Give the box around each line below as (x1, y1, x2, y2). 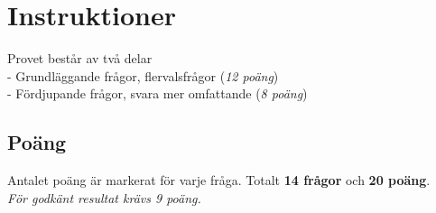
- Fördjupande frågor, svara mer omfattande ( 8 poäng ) (7, 84, 308, 103)
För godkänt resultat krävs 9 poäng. (7, 188, 201, 207)
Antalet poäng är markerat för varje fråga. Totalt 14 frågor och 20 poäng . (7, 171, 431, 190)
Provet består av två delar (7, 49, 153, 68)
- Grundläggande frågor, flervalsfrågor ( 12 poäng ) (7, 66, 279, 85)
